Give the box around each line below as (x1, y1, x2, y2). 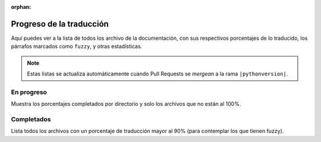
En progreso (11, 88, 48, 96)
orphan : (11, 4, 32, 10)
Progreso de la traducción (11, 18, 109, 29)
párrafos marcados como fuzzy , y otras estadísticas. (11, 43, 143, 50)
